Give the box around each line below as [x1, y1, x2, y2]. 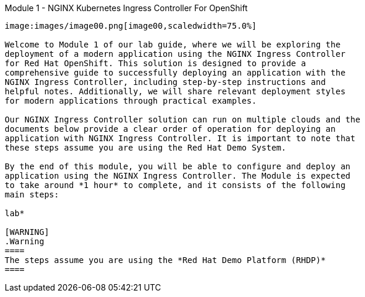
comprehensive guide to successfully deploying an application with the [5, 68, 346, 77]
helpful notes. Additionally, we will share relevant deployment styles [5, 87, 346, 96]
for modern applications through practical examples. [5, 96, 257, 105]
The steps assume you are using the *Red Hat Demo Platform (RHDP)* [5, 255, 326, 265]
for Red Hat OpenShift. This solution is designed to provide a [5, 59, 306, 68]
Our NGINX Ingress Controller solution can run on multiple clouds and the [5, 115, 360, 124]
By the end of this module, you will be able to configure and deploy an [5, 162, 351, 171]
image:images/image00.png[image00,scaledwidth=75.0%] [5, 21, 257, 30]
